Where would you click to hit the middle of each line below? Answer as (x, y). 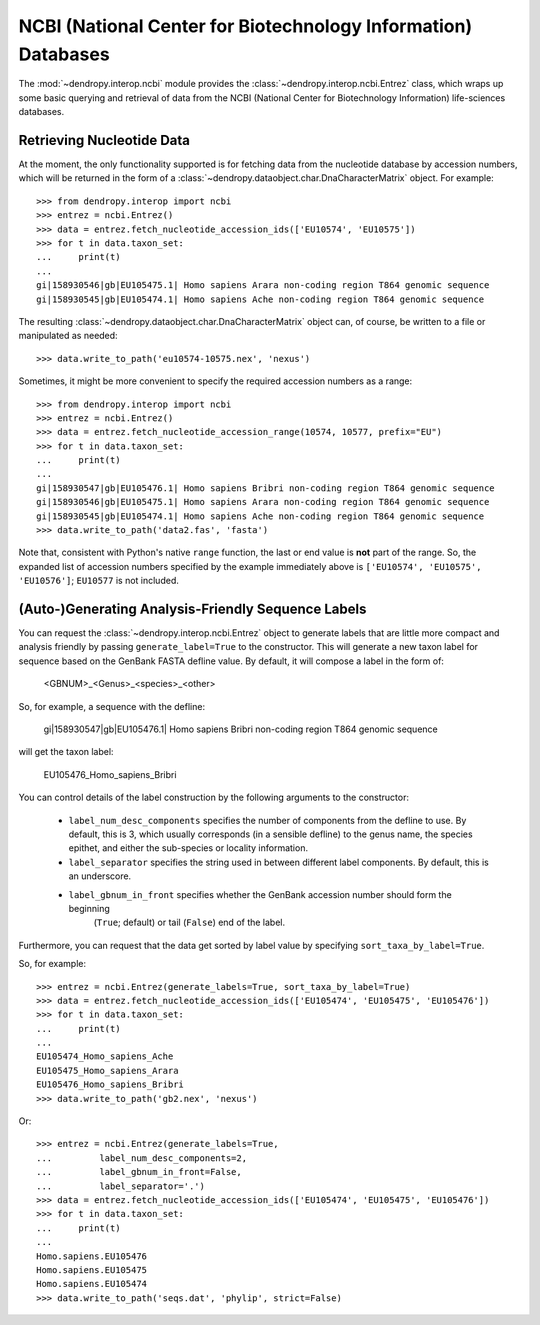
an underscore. (100, 876)
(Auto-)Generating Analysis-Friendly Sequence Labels (192, 609)
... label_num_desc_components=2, (142, 1158)
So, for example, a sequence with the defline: (111, 706)
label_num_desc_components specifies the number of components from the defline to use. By (267, 820)
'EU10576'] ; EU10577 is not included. (98, 581)
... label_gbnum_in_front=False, (139, 1172)
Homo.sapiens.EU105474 (92, 1284)
